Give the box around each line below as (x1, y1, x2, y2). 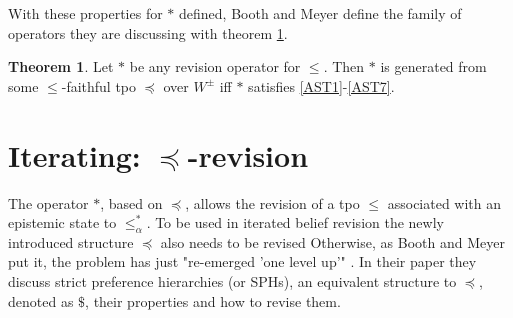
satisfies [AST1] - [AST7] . (248, 75, 395, 96)
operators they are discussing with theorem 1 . (8, 22, 288, 43)
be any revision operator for (129, 56, 301, 77)
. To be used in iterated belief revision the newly (146, 212, 444, 233)
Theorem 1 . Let (8, 56, 114, 77)
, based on (100, 192, 163, 213)
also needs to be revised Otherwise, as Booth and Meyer (160, 231, 505, 252)
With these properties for (8, 3, 163, 23)
